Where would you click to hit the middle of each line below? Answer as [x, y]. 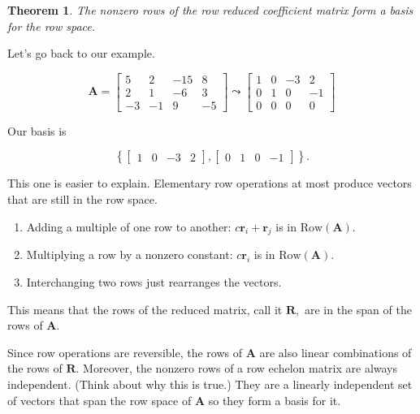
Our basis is [37, 130]
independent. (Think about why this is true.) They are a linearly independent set [210, 384]
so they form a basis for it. [275, 400]
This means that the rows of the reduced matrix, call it [145, 309]
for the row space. [52, 26]
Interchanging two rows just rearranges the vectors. [154, 282]
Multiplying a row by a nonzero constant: [130, 254]
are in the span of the [358, 309]
